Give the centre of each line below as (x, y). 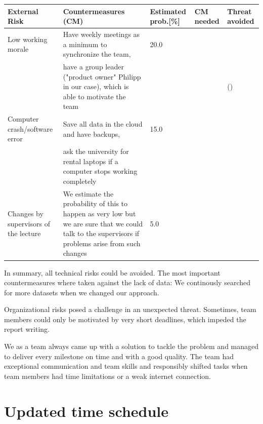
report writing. (27, 329)
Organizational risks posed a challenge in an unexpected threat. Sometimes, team (130, 309)
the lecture (24, 233)
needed (207, 21)
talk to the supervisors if (101, 233)
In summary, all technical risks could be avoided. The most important (112, 272)
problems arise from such (102, 243)
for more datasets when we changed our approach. (82, 292)
